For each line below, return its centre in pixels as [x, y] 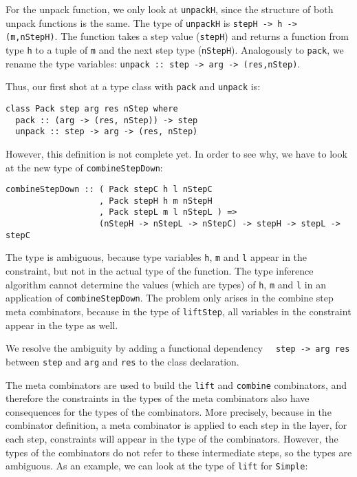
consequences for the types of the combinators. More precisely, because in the [169, 411]
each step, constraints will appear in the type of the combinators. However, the [172, 438]
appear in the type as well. [62, 325]
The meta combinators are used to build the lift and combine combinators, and [176, 384]
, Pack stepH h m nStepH [156, 201]
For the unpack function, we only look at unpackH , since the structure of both [170, 9]
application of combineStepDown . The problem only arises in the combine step [170, 298]
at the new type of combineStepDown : [84, 167]
